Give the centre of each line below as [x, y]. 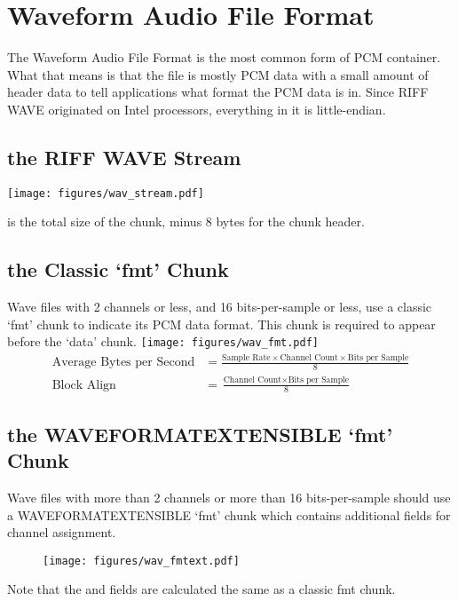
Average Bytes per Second [123, 363]
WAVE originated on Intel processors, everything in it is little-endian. [197, 109]
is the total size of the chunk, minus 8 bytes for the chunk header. [186, 221]
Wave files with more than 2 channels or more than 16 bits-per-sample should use [229, 497]
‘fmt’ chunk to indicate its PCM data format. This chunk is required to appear [221, 324]
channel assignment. [62, 532]
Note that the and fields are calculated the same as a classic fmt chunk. [201, 589]
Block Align [84, 385]
